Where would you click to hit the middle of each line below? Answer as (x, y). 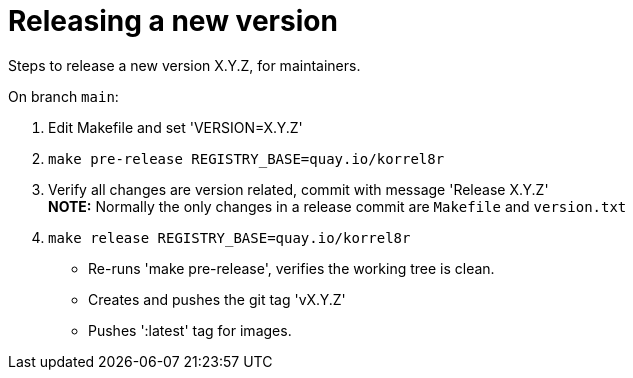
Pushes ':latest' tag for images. (190, 330)
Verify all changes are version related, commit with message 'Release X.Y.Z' (298, 189)
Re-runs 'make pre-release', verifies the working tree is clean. (291, 268)
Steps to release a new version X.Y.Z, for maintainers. (184, 65)
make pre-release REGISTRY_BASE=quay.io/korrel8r (246, 158)
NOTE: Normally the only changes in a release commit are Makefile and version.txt (337, 206)
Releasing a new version (173, 21)
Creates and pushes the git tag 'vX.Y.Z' (217, 299)
